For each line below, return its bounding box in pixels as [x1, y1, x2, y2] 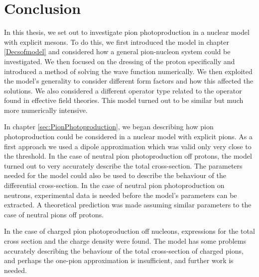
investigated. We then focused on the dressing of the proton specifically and [4, 56, 235, 66]
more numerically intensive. [4, 104, 88, 115]
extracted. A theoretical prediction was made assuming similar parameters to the [4, 199, 252, 210]
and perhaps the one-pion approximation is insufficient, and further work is [4, 255, 234, 266]
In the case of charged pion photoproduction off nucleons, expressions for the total [4, 226, 255, 236]
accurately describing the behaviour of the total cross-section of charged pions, [4, 245, 244, 256]
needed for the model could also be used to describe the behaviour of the [4, 170, 227, 181]
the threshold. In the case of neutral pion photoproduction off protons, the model [4, 151, 252, 161]
